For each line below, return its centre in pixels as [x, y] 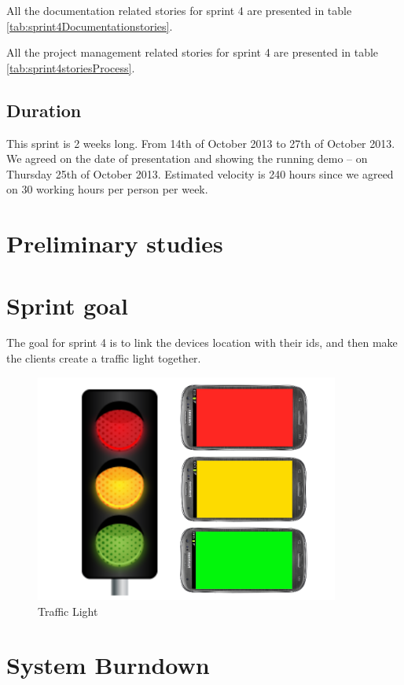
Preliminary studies [115, 243]
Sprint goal [68, 305]
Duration [44, 110]
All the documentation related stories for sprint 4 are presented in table [179, 10]
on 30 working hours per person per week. [107, 189]
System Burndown [108, 665]
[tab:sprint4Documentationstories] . [90, 26]
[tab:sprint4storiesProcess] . [71, 67]
